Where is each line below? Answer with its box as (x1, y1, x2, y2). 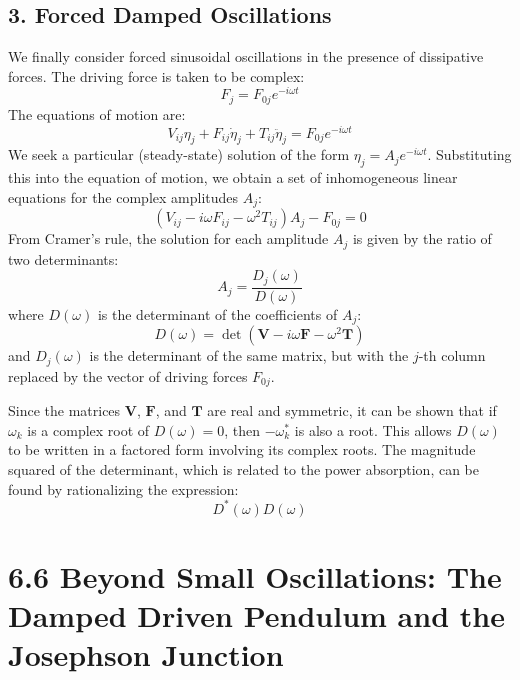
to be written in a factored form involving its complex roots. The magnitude (8, 439, 476, 460)
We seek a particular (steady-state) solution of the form (8, 144, 350, 165)
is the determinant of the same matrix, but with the (89, 345, 409, 366)
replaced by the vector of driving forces (8, 365, 248, 386)
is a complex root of (27, 419, 150, 440)
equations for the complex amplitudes (8, 186, 239, 207)
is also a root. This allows (294, 419, 452, 440)
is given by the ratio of (352, 228, 492, 249)
